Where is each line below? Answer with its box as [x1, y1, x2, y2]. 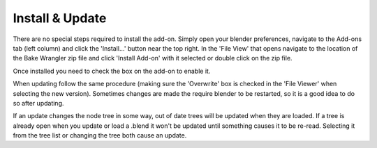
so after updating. [13, 99, 64, 107]
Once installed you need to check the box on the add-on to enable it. [13, 67, 211, 75]
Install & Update [13, 10, 107, 26]
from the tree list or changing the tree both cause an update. [13, 131, 187, 140]
